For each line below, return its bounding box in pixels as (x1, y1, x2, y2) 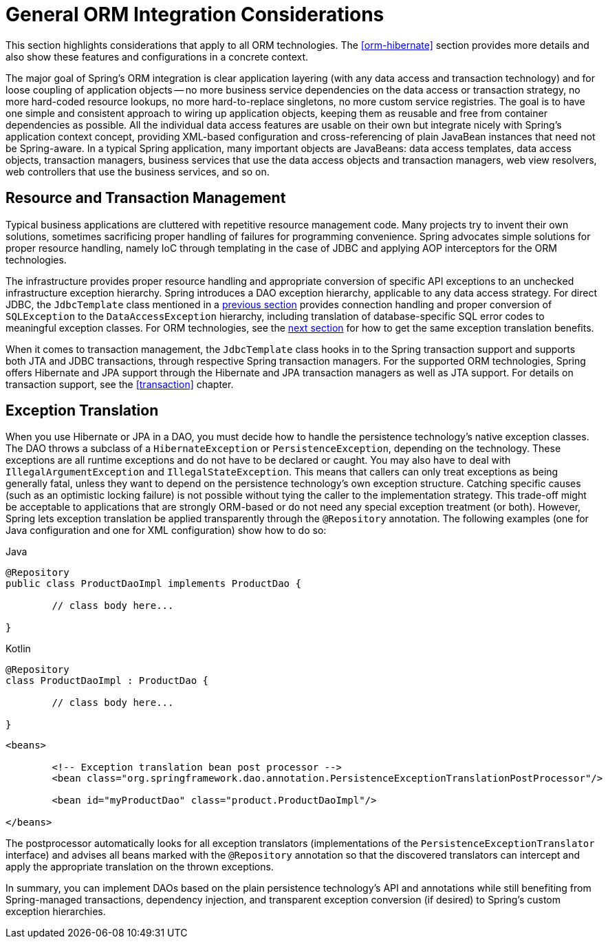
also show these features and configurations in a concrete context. (6, 50, 309, 63)
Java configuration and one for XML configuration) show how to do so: (6, 524, 327, 537)
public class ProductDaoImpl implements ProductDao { (6, 578, 301, 590)
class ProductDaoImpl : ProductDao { (6, 675, 209, 687)
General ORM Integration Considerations (6, 3, 384, 26)
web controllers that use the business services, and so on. (6, 165, 270, 178)
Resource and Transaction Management (6, 189, 286, 207)
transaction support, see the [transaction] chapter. (6, 378, 234, 390)
